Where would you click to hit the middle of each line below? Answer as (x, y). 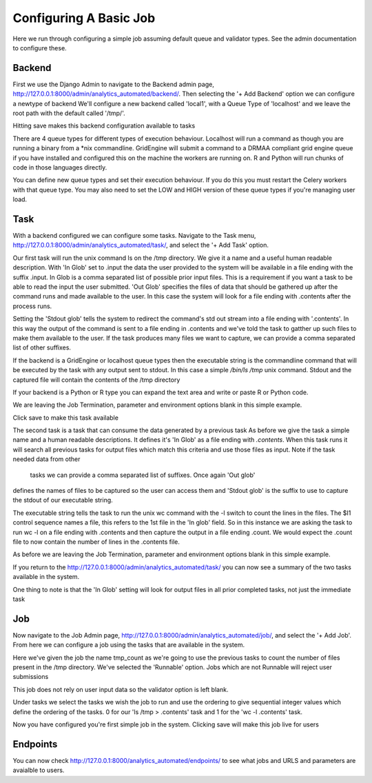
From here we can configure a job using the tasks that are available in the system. (128, 645)
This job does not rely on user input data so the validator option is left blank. (121, 689)
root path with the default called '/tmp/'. (69, 113)
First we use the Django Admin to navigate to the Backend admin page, (114, 84)
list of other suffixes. (42, 347)
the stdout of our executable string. (63, 500)
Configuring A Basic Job (84, 18)
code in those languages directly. (60, 167)
